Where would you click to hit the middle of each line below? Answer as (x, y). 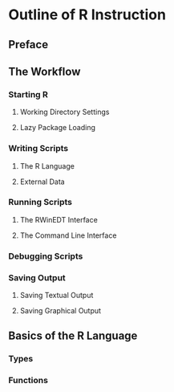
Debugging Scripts (46, 256)
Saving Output (37, 277)
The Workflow (45, 71)
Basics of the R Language (73, 336)
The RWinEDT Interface (59, 219)
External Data (42, 182)
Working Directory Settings (65, 112)
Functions (28, 381)
